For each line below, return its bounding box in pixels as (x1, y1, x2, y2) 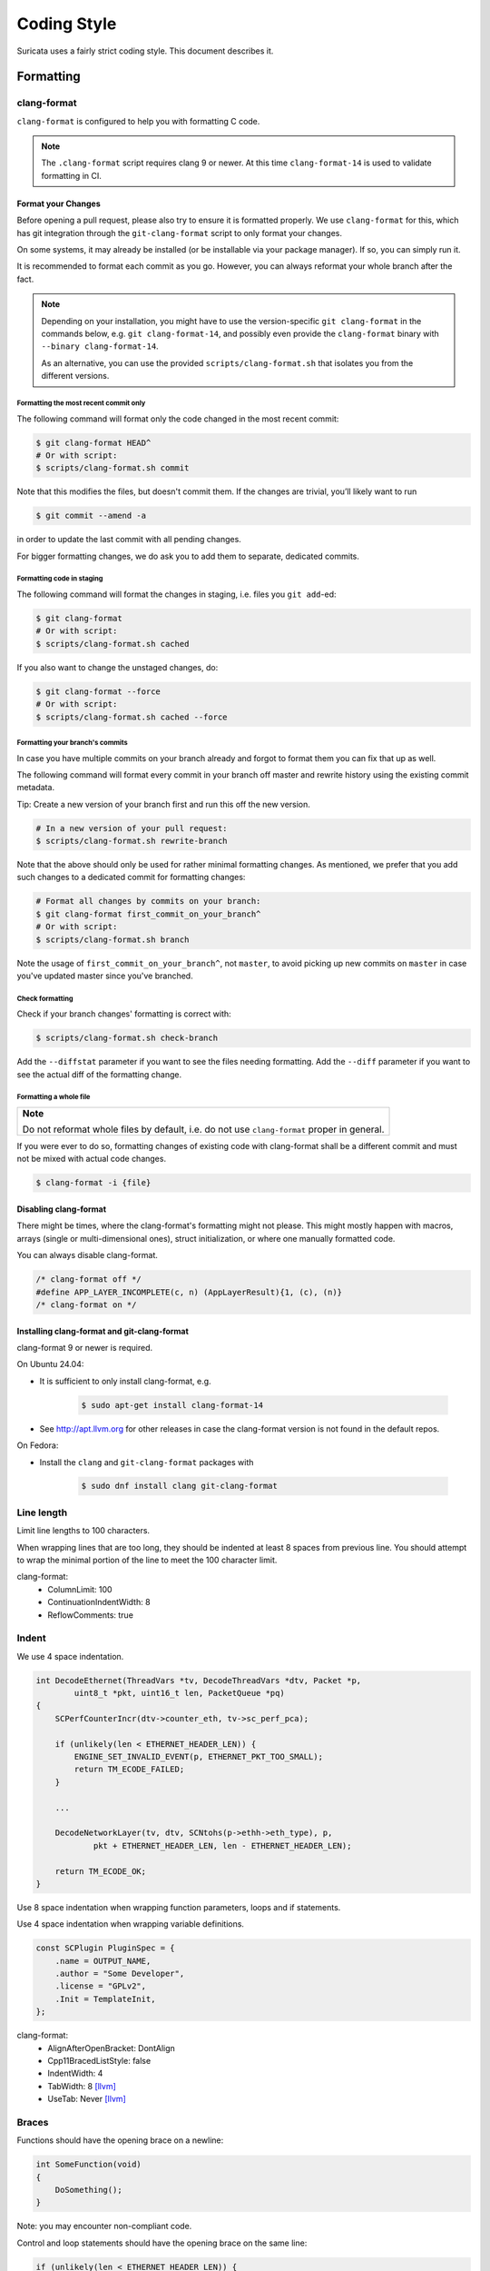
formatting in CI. (41, 170, 102, 181)
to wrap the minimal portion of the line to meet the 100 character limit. (16, 1554, 278, 1565)
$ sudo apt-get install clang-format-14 (81, 1400, 263, 1410)
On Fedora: (16, 1440, 59, 1451)
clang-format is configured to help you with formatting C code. (16, 115, 260, 126)
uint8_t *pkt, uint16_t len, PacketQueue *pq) (73, 1688, 285, 1699)
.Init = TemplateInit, (54, 1994, 156, 2004)
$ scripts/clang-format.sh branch (35, 934, 190, 945)
